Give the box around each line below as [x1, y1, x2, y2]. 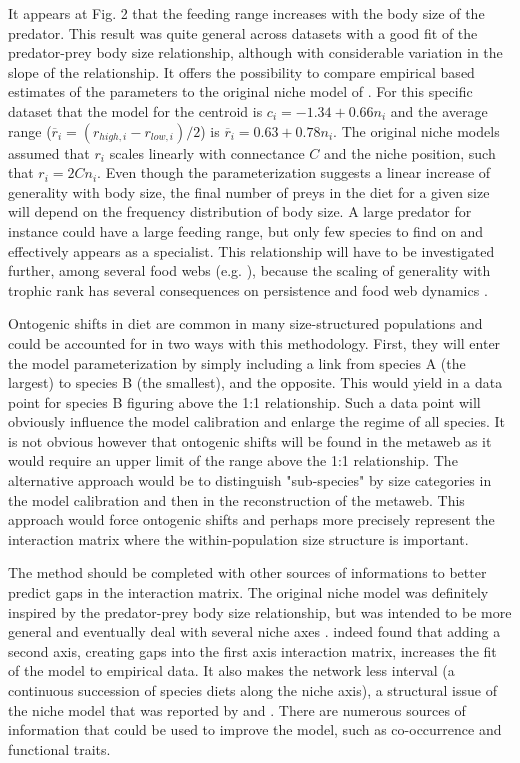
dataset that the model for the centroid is [8, 100, 263, 121]
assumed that [8, 142, 90, 163]
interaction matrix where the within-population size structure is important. [8, 528, 469, 549]
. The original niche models [333, 120, 500, 141]
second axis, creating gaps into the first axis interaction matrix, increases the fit [8, 640, 497, 661]
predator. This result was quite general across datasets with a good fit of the [8, 22, 478, 43]
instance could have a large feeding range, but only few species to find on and [8, 220, 484, 241]
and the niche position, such [324, 142, 496, 163]
